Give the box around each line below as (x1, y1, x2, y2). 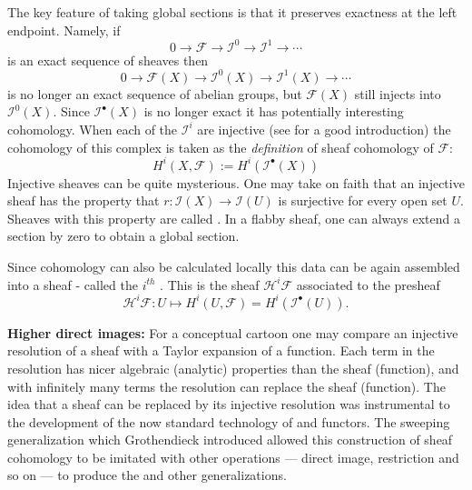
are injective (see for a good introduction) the (197, 119, 451, 138)
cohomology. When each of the (7, 119, 178, 138)
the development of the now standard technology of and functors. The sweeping (7, 412, 450, 431)
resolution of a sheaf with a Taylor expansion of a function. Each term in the (7, 341, 435, 360)
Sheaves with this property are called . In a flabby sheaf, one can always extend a (7, 208, 460, 227)
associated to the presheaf (296, 275, 440, 294)
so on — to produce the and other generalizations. (7, 465, 287, 485)
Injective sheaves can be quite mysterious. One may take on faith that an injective (7, 173, 465, 192)
